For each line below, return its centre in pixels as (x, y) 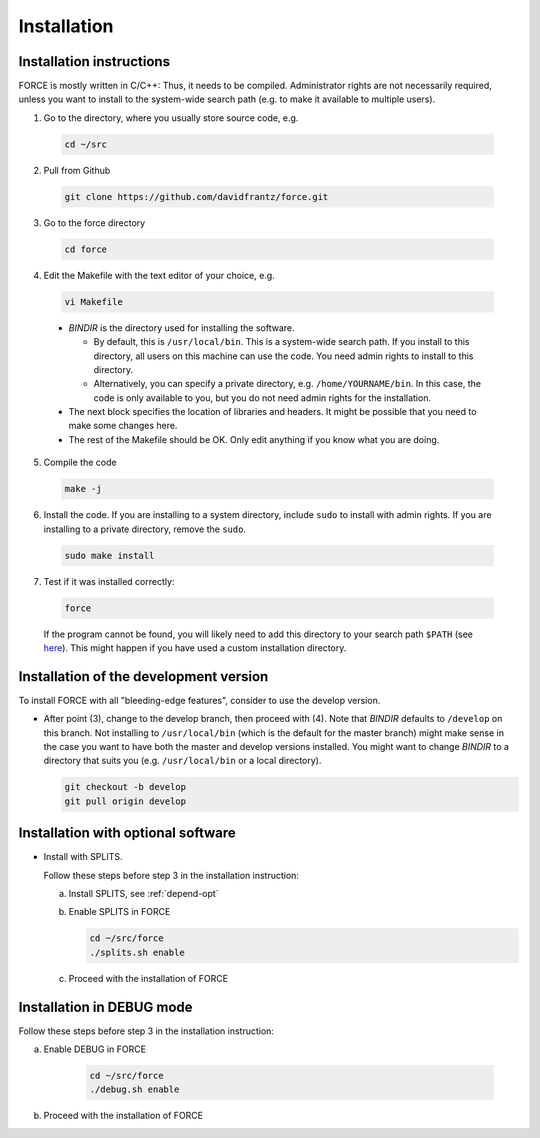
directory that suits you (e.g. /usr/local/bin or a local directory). (182, 761)
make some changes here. (123, 426)
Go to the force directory (94, 222)
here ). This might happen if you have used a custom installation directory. (195, 647)
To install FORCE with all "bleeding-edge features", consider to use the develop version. (199, 700)
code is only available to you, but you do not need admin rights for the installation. (262, 397)
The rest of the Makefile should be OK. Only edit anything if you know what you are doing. (254, 439)
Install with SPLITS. (83, 857)
